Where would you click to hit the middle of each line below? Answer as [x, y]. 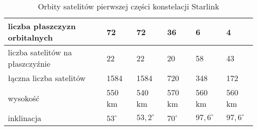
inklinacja [25, 118]
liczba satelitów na [40, 52]
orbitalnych [30, 37]
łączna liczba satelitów [47, 78]
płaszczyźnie [29, 64]
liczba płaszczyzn [42, 26]
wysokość [24, 98]
